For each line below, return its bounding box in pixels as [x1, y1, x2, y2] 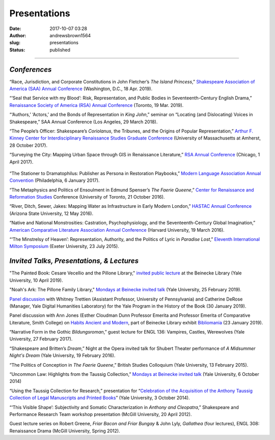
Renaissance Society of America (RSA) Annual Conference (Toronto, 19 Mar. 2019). [9, 102, 184, 108]
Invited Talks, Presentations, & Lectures [9, 257, 139, 265]
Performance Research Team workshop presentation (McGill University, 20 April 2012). [9, 411, 192, 417]
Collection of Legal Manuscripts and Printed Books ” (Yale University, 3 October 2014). [9, 395, 190, 401]
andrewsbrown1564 [49, 32, 91, 38]
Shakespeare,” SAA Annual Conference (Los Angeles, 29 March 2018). [9, 119, 158, 125]
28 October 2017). [9, 142, 48, 148]
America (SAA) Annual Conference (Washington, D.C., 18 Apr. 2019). [9, 86, 153, 92]
